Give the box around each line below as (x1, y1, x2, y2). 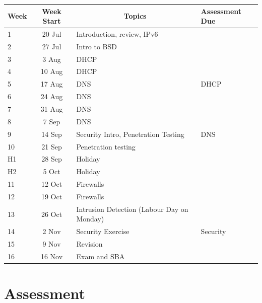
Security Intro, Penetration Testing (76, 128, 184, 139)
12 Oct (41, 179, 62, 189)
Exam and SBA (76, 251, 125, 261)
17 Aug (40, 79, 63, 89)
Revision (76, 239, 103, 249)
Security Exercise (76, 226, 129, 237)
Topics (123, 11, 147, 21)
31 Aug (40, 104, 63, 114)
